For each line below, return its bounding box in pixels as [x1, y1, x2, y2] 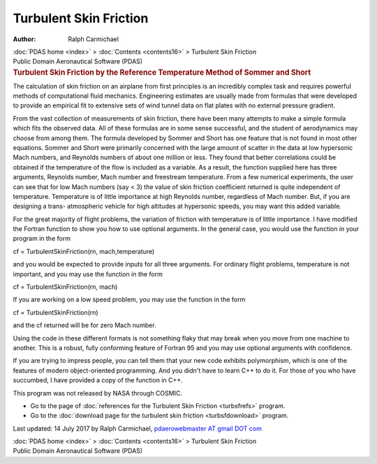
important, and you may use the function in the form [13, 269, 163, 278]
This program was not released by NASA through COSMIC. [13, 389, 183, 397]
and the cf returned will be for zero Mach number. [13, 321, 156, 329]
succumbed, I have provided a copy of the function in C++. [13, 376, 183, 384]
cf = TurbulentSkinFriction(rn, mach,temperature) [13, 247, 155, 255]
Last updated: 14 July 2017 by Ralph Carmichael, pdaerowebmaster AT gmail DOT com [13, 424, 262, 433]
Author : [13, 35, 36, 43]
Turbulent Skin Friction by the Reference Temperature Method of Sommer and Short [13, 67, 311, 77]
